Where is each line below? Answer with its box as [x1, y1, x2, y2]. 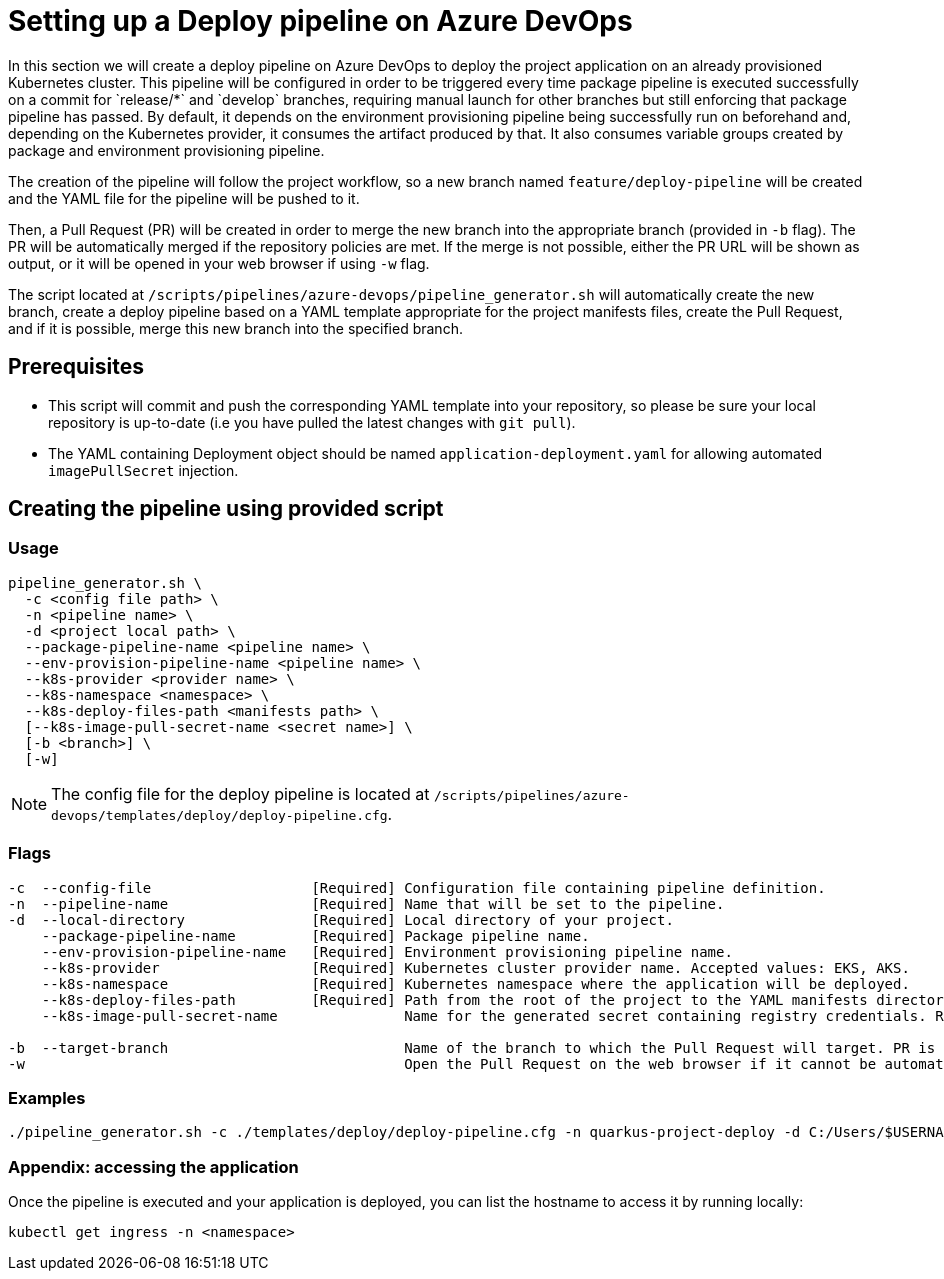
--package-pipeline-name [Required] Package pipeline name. [41, 927, 590, 944]
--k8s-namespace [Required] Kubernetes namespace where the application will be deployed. [41, 975, 910, 992]
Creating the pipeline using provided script [8, 496, 444, 522]
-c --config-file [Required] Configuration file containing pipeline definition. [8, 879, 826, 896]
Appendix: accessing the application [8, 1156, 299, 1177]
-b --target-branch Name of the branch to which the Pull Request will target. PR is [8, 1039, 936, 1056]
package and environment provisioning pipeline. [8, 141, 325, 159]
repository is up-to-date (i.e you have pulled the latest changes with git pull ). [48, 413, 576, 431]
